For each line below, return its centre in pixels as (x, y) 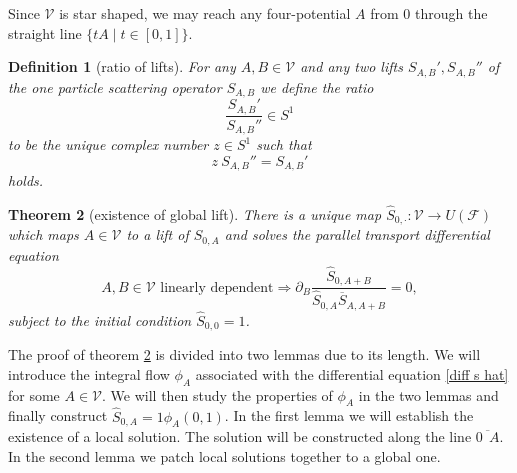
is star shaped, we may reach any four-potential (205, 13)
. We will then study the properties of (217, 394)
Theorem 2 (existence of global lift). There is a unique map (195, 213)
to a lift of (157, 234)
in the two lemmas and (428, 394)
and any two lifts (351, 66)
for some (34, 394)
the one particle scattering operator (115, 86)
